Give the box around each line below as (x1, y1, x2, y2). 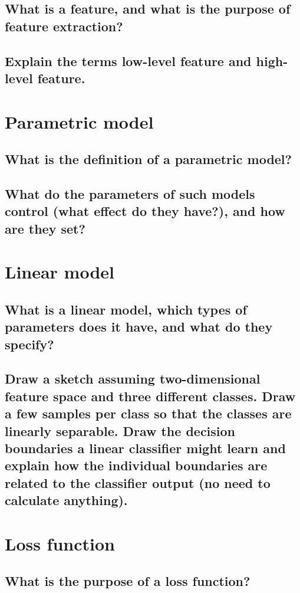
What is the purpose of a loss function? (5, 572, 250, 590)
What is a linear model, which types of (5, 300, 247, 318)
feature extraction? (5, 17, 123, 35)
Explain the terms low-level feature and (5, 51, 252, 70)
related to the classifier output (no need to (5, 473, 271, 492)
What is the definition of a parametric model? (5, 150, 292, 168)
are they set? (5, 219, 85, 237)
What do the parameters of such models (5, 184, 255, 202)
